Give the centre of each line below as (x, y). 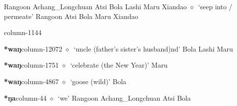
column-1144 (23, 32)
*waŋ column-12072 (33, 48)
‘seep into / (215, 6)
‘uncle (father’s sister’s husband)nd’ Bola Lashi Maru (153, 48)
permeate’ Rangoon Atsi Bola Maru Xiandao (71, 16)
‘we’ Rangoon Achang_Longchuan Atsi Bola (124, 97)
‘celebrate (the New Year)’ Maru (119, 65)
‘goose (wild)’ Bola (98, 81)
